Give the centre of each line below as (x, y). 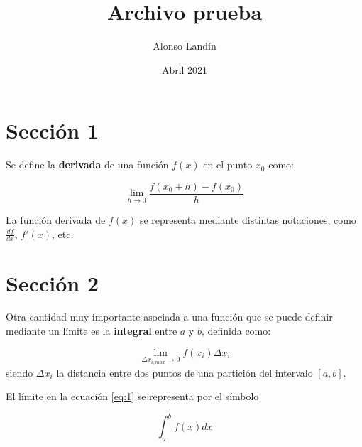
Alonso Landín (185, 46)
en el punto (228, 165)
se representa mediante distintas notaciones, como (248, 219)
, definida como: (236, 331)
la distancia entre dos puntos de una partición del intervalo (185, 372)
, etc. (63, 233)
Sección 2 (53, 282)
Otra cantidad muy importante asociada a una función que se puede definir (169, 317)
